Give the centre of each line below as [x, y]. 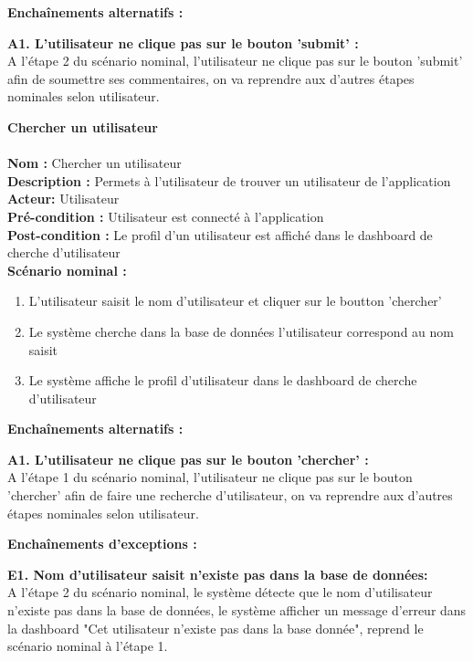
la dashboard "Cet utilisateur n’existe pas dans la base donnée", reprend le [215, 628]
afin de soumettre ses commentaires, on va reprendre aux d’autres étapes [211, 78]
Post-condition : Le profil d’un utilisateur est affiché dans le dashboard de [220, 234]
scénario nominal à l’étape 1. [88, 646]
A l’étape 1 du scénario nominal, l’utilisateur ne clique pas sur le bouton [210, 477]
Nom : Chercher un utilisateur [95, 163]
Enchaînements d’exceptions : [102, 544]
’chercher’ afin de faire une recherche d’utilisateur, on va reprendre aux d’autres [230, 495]
